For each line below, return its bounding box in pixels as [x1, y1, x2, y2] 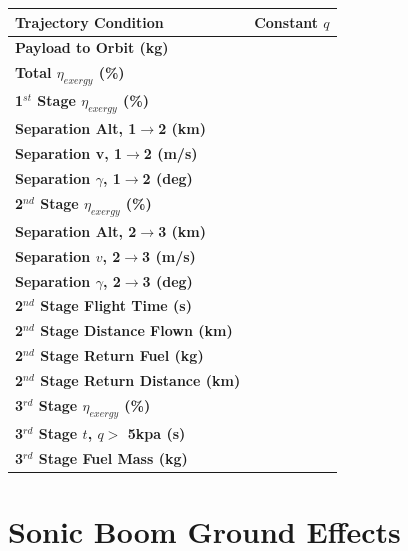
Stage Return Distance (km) [40, 369, 241, 390]
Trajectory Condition [15, 11, 164, 32]
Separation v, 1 [15, 143, 123, 164]
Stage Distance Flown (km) [40, 320, 233, 341]
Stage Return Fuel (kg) [40, 345, 204, 366]
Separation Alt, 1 [15, 118, 137, 139]
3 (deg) [142, 270, 193, 291]
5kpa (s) [127, 422, 186, 443]
